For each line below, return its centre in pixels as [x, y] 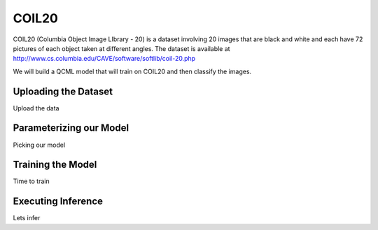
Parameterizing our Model [71, 128]
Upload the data [36, 108]
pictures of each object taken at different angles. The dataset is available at [121, 48]
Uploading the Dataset [63, 91]
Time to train [31, 181]
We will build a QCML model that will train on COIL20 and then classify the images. [132, 71]
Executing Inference [58, 202]
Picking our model [39, 145]
